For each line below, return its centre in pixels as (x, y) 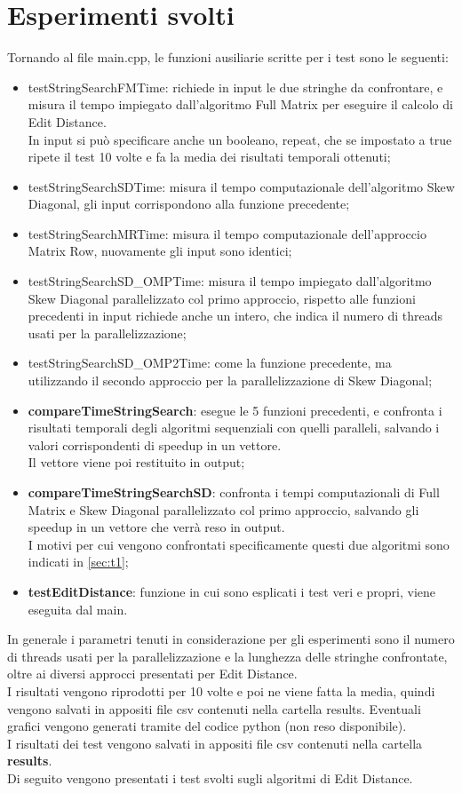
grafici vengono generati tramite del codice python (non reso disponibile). (207, 726)
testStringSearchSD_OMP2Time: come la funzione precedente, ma (210, 363)
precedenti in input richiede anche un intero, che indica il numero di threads (235, 316)
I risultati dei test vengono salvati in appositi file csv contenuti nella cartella (215, 743)
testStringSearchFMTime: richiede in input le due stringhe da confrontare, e (235, 87)
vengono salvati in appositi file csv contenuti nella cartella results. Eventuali (214, 708)
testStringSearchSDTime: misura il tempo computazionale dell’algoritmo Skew (241, 186)
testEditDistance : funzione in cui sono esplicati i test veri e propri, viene (232, 591)
